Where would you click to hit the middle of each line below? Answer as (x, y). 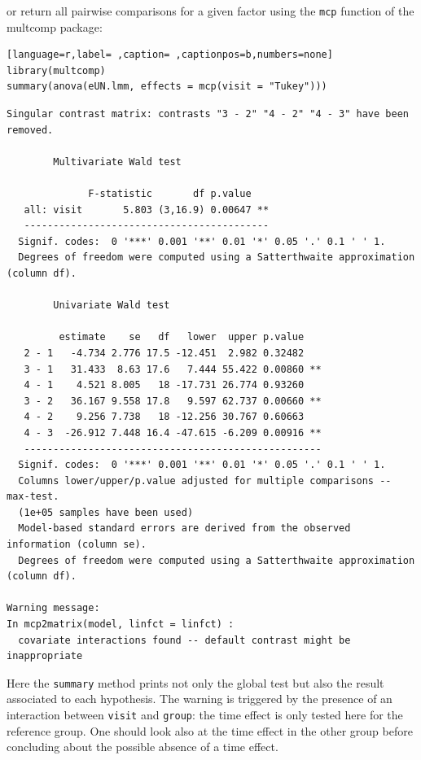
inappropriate (45, 656)
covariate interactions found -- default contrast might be (184, 640)
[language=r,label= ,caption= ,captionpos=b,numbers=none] (170, 55)
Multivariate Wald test (117, 162)
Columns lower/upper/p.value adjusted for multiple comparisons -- (205, 480)
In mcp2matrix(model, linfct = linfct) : (121, 625)
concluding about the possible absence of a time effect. (143, 747)
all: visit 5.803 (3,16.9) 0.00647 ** (147, 210)
